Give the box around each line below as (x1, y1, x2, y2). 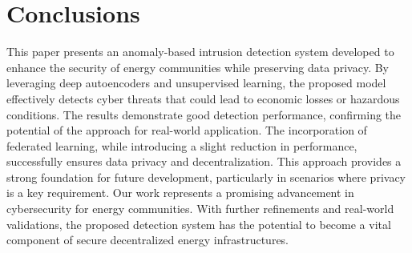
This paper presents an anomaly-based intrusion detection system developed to (6, 43, 394, 60)
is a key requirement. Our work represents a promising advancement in (6, 184, 354, 201)
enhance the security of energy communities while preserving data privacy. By (6, 58, 389, 75)
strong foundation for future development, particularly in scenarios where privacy (6, 168, 406, 185)
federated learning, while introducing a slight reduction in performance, (6, 137, 357, 154)
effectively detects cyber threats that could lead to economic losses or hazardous (6, 90, 400, 106)
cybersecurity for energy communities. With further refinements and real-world (6, 200, 394, 217)
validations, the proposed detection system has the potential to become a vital (6, 215, 391, 232)
